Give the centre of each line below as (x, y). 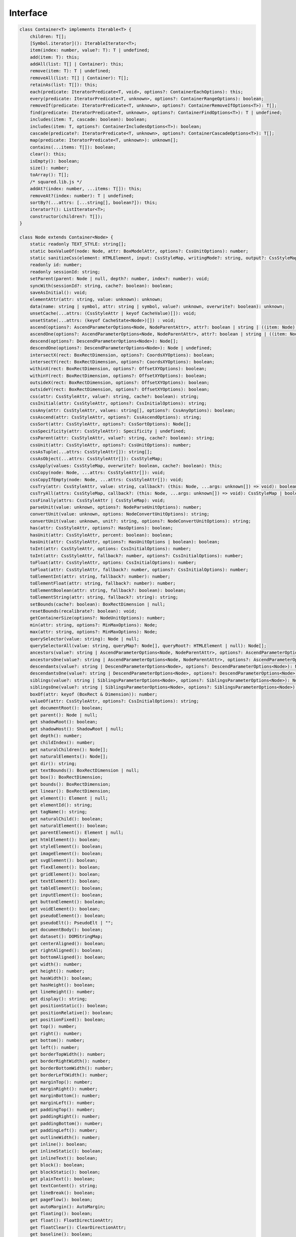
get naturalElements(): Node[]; (69, 757)
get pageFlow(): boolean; (61, 1200)
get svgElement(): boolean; (64, 860)
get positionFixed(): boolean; (68, 1020)
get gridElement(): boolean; (65, 874)
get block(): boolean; (57, 1165)
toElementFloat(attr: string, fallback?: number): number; (103, 583)
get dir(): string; (54, 763)
